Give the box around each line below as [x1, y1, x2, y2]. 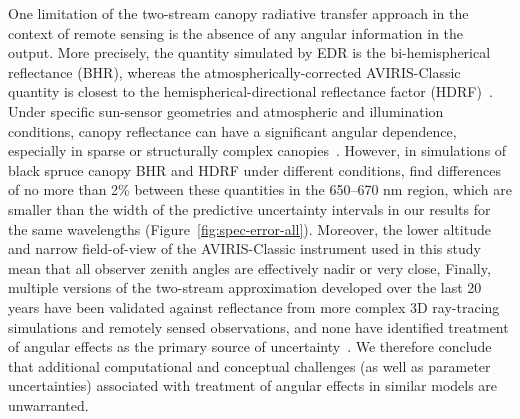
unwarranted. [8, 394, 89, 415]
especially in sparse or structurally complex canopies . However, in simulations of [8, 140, 507, 161]
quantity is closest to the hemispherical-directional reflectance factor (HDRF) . [8, 81, 493, 102]
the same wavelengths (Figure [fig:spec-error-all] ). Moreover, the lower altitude [8, 218, 491, 239]
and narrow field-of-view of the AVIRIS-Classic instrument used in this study [8, 238, 481, 259]
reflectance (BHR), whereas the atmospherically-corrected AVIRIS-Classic [8, 61, 461, 82]
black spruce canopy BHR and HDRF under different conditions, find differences [8, 159, 501, 180]
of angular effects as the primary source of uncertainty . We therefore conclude [8, 336, 492, 357]
